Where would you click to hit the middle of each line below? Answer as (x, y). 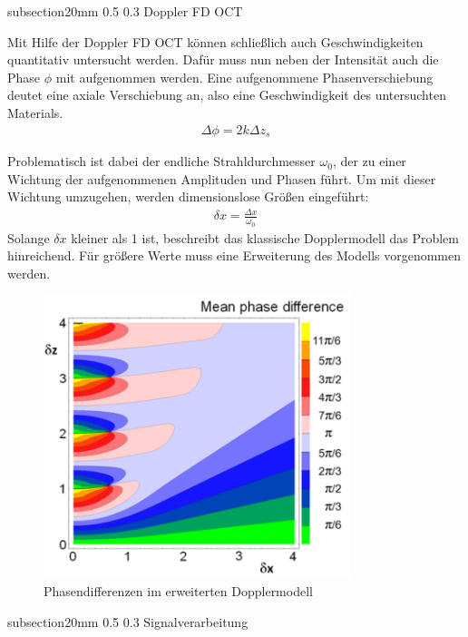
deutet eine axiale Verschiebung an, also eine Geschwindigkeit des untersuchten (227, 95)
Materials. (35, 112)
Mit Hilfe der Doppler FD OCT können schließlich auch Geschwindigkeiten (215, 41)
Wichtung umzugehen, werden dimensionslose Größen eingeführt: (188, 196)
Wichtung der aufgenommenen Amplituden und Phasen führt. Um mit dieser (222, 178)
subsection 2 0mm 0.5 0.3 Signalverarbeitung (128, 621)
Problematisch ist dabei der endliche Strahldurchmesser (161, 161)
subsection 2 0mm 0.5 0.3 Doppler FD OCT (125, 11)
